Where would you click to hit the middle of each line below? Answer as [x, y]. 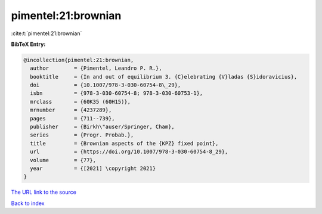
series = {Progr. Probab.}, [82, 135]
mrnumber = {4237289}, [71, 110]
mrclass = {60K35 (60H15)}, [80, 102]
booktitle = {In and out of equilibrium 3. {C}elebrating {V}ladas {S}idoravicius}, [164, 77]
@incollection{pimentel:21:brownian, [79, 60]
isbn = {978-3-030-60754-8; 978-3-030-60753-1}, [117, 93]
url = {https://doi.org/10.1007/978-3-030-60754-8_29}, [129, 152]
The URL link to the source [44, 192]
